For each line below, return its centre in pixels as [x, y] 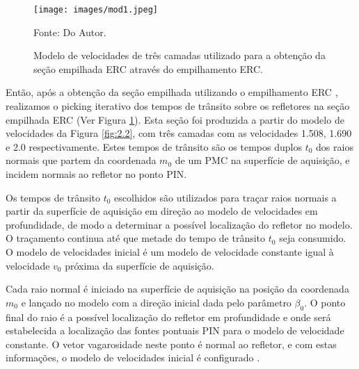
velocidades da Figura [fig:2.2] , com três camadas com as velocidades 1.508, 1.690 [179, 133]
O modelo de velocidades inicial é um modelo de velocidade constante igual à [170, 251]
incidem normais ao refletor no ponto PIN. [96, 174]
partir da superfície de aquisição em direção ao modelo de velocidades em [162, 211]
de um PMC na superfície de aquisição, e [262, 160]
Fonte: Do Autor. [70, 32]
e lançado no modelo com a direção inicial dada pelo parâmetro [156, 302]
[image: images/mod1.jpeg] [96, 10]
